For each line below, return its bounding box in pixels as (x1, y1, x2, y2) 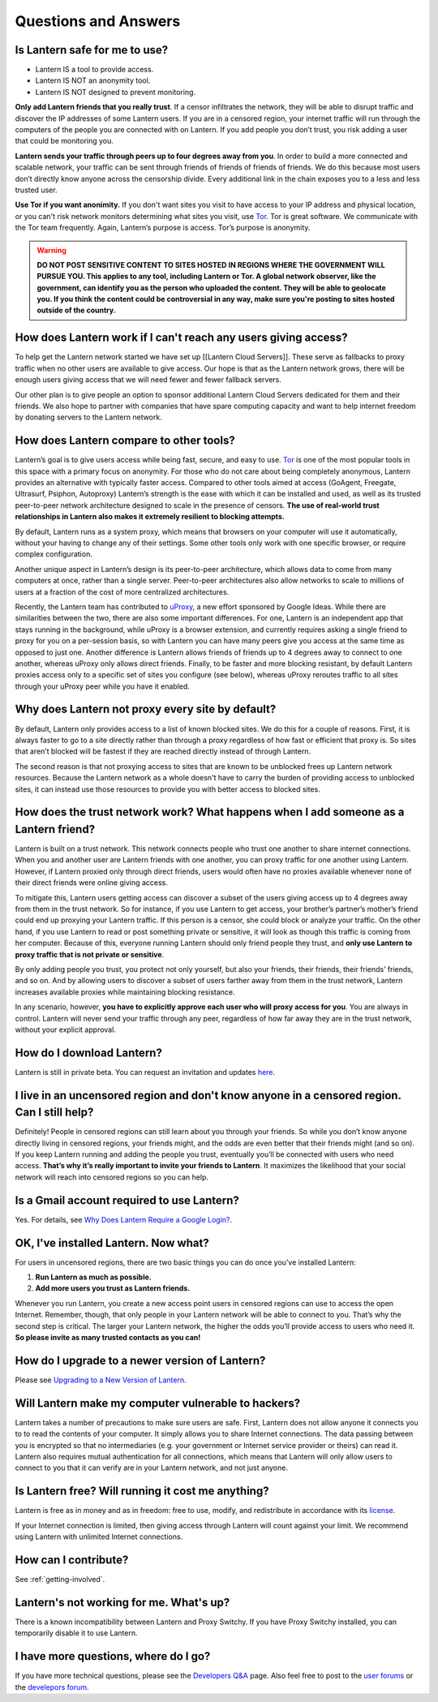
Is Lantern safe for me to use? (15, 43, 169, 57)
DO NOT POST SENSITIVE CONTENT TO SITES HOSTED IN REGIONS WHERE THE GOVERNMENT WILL (36, 260, 385, 269)
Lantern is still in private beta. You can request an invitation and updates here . (15, 1067, 276, 1077)
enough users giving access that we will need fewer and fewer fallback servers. (15, 375, 281, 385)
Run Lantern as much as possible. (35, 1272, 152, 1282)
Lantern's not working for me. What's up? (15, 1595, 230, 1610)
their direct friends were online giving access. (15, 878, 168, 888)
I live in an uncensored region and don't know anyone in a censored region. (15, 1088, 401, 1102)
